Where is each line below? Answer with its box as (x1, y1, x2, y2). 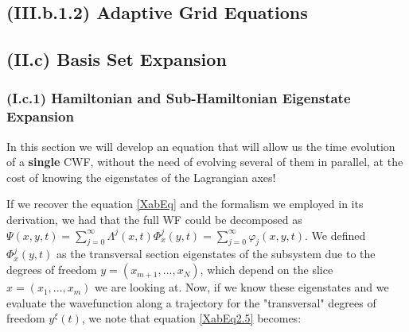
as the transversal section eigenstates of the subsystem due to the (56, 245, 376, 262)
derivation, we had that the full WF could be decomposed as (6, 211, 302, 228)
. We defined (305, 226, 366, 243)
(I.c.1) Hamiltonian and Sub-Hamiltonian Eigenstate (6, 88, 351, 108)
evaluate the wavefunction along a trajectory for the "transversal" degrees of (6, 294, 376, 311)
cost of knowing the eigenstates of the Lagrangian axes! (6, 168, 276, 185)
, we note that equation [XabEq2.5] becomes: (81, 310, 302, 326)
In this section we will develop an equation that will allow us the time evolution (6, 137, 395, 154)
